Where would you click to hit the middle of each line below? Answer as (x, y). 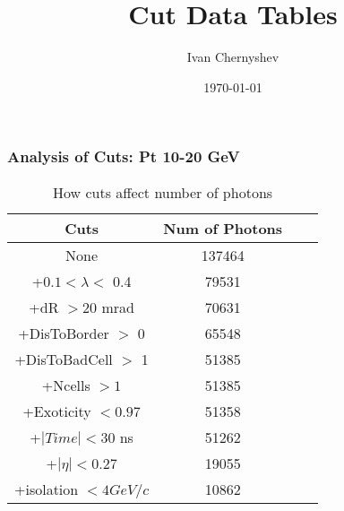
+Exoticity (57, 411)
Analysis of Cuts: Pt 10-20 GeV (124, 156)
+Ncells (66, 385)
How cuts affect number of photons (163, 192)
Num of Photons (223, 228)
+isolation (47, 489)
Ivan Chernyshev (233, 57)
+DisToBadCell (64, 359)
